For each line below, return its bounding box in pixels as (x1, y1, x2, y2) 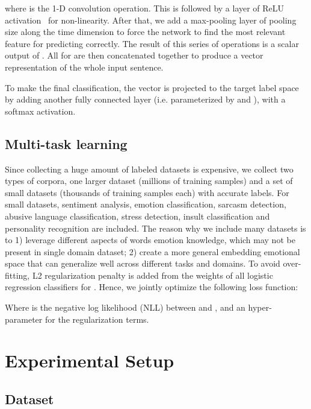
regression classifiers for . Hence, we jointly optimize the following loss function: (5, 281, 298, 293)
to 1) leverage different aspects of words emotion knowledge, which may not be (5, 233, 295, 246)
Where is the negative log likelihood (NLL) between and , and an (5, 301, 245, 314)
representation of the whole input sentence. (5, 60, 164, 73)
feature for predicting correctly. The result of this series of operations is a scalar (5, 37, 299, 49)
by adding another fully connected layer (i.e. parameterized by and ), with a (5, 93, 286, 106)
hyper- (248, 301, 272, 314)
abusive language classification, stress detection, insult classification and (5, 209, 270, 222)
